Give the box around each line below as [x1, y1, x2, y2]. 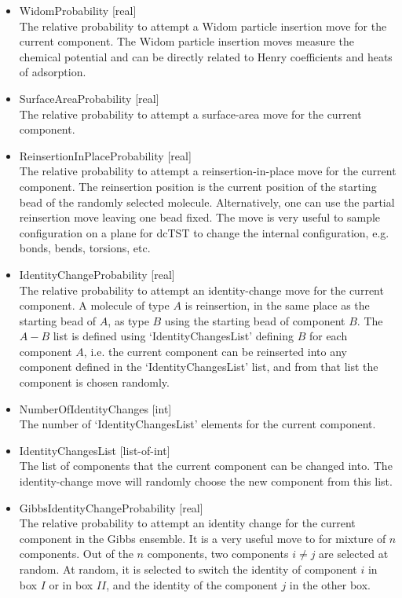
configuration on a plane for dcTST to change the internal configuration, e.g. [19, 224, 389, 240]
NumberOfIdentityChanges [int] [19, 400, 172, 416]
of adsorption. [19, 64, 86, 80]
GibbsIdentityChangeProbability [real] [19, 499, 203, 515]
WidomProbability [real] [19, 2, 137, 18]
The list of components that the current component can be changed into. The [19, 457, 393, 474]
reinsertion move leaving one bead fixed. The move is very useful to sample [19, 209, 381, 226]
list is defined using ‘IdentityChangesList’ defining [53, 328, 294, 344]
